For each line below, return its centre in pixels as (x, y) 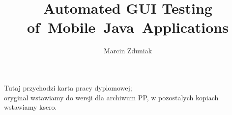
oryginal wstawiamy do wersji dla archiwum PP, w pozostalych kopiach (111, 97)
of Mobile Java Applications (128, 27)
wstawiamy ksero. (30, 107)
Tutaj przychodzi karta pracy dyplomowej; (68, 87)
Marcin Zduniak (128, 51)
